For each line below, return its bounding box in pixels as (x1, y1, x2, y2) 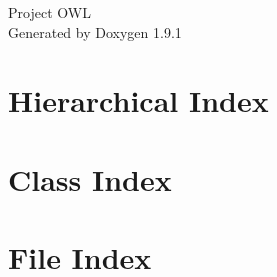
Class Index (8, 158, 172, 199)
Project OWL (8, 2, 91, 22)
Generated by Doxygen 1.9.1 (8, 21, 182, 42)
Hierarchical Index (8, 80, 269, 121)
